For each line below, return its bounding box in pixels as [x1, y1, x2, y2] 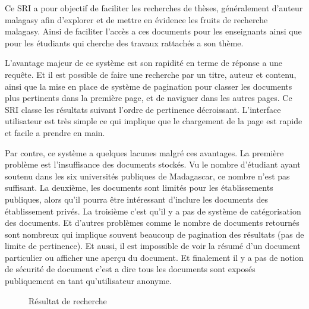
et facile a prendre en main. [5, 126, 105, 138]
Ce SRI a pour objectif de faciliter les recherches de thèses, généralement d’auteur [5, 2, 303, 14]
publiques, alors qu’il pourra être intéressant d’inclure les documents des [5, 193, 268, 205]
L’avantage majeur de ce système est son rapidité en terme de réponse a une [5, 56, 282, 69]
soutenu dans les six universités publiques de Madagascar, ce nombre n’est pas [5, 169, 290, 182]
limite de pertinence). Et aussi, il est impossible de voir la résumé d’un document [5, 239, 301, 252]
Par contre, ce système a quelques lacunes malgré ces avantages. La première [5, 146, 284, 159]
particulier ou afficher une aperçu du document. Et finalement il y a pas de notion [5, 251, 304, 263]
